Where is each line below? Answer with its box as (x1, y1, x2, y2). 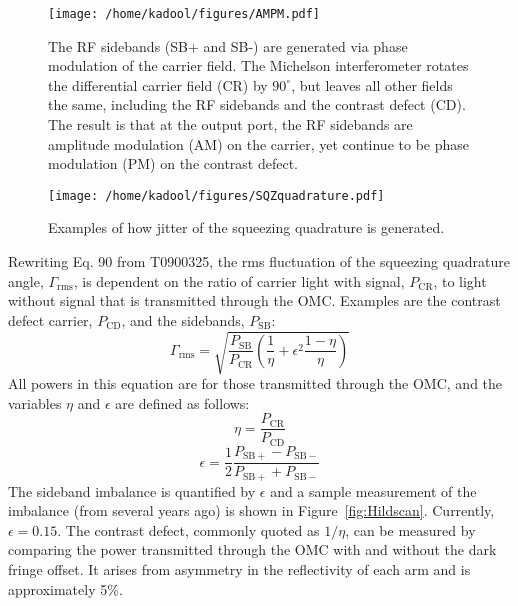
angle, (8, 270, 44, 291)
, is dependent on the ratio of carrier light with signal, (73, 270, 405, 291)
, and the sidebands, (121, 309, 245, 330)
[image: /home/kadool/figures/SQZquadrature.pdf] (48, 188, 385, 203)
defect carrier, (8, 309, 93, 330)
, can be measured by (345, 519, 476, 540)
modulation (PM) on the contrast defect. (48, 153, 298, 174)
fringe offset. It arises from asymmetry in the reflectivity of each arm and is (8, 559, 471, 579)
